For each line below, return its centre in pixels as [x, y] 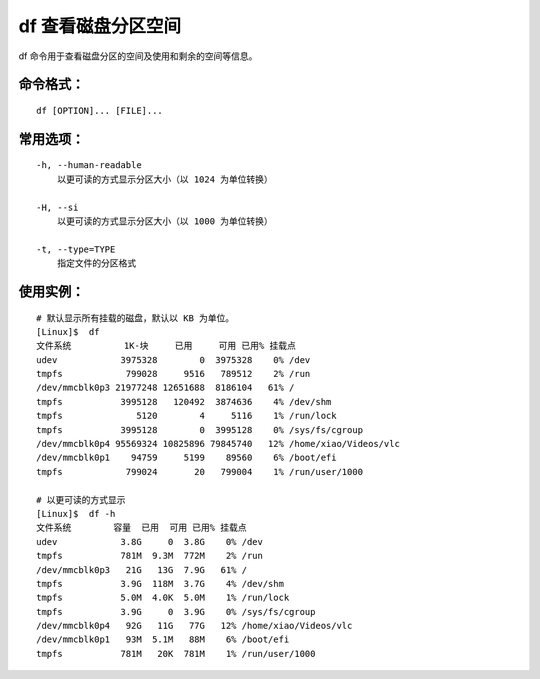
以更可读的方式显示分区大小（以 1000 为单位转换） [165, 221]
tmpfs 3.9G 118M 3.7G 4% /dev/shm [160, 583]
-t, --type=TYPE [76, 249]
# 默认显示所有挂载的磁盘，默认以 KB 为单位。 [135, 318]
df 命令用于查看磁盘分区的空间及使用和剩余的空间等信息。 [138, 56]
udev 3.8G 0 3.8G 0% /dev [150, 541]
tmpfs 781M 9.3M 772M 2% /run [150, 556]
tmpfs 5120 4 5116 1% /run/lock [186, 416]
